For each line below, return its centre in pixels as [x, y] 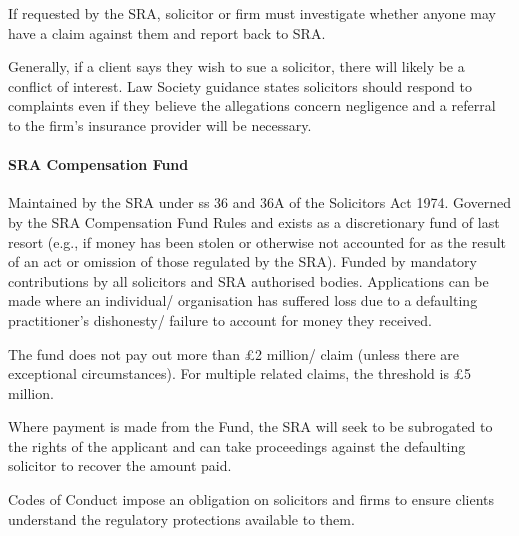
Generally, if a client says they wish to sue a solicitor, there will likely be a [236, 66]
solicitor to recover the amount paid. [120, 465]
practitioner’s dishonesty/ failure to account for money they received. [220, 319]
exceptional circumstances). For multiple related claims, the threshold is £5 [240, 373]
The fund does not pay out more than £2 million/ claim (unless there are [234, 353]
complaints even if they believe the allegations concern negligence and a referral [252, 105]
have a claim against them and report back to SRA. [167, 32]
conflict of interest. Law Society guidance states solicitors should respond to [240, 85]
